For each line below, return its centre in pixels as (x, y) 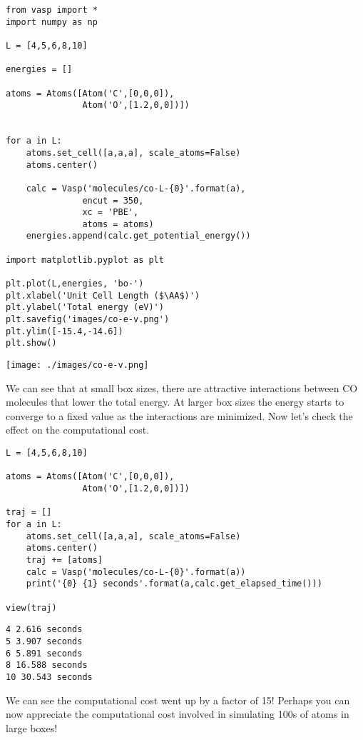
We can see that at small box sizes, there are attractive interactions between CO (182, 387)
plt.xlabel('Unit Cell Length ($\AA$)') (103, 295)
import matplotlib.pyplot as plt (85, 260)
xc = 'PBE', (111, 212)
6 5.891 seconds (44, 653)
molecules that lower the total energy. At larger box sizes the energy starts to (175, 402)
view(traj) (31, 607)
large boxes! (32, 727)
